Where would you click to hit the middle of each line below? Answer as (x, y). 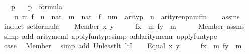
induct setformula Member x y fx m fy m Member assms (124, 26)
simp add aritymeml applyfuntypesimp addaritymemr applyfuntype (110, 36)
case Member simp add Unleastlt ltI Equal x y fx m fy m (123, 46)
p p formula (36, 6)
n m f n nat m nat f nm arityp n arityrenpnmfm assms (127, 16)
